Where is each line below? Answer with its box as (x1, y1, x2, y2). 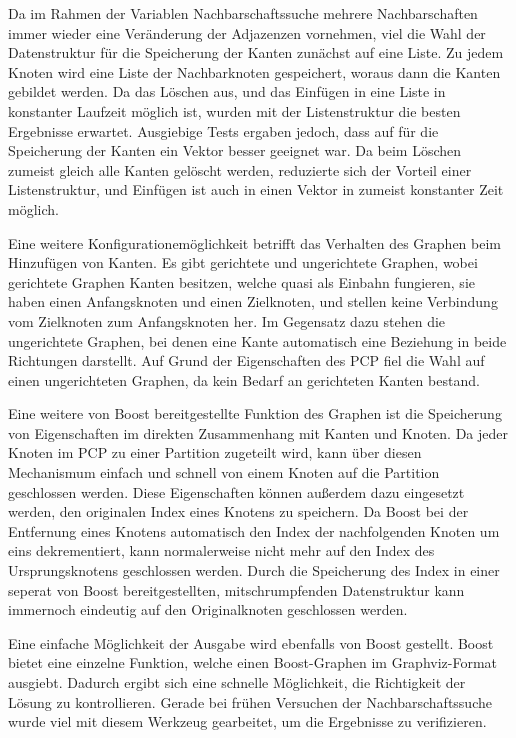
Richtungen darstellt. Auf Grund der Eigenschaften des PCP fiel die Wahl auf (8, 350, 485, 371)
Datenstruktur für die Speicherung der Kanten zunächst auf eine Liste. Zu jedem (8, 42, 504, 63)
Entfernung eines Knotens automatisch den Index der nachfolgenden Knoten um (8, 520, 500, 541)
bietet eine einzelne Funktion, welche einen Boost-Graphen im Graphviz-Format (8, 652, 498, 673)
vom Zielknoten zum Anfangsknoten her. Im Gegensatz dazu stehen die (8, 310, 446, 331)
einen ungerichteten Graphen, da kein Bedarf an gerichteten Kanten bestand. (8, 369, 480, 390)
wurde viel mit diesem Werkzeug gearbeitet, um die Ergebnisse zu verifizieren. (8, 711, 487, 732)
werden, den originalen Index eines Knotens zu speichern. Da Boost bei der (8, 501, 469, 522)
